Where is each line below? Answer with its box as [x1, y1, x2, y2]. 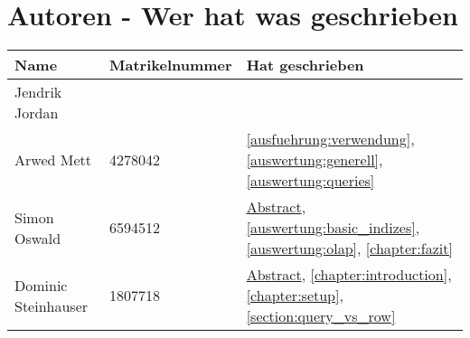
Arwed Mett [14, 149, 91, 171]
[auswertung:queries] [246, 170, 375, 192]
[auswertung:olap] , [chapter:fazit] [246, 238, 453, 259]
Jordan [14, 102, 59, 124]
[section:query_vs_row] [246, 305, 396, 327]
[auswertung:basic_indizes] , [246, 217, 420, 239]
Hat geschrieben [246, 54, 364, 76]
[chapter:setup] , [246, 285, 343, 306]
